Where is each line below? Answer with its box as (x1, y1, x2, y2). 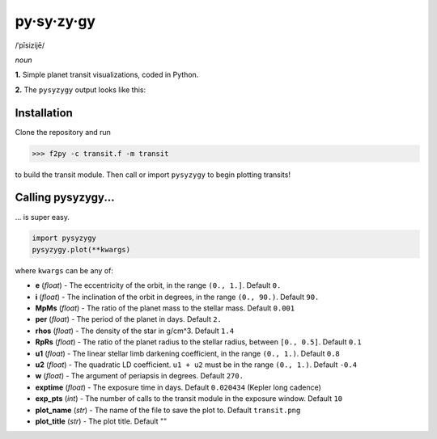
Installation (15, 106, 73, 120)
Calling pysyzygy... (15, 191, 115, 205)
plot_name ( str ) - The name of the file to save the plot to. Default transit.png (35, 405, 301, 415)
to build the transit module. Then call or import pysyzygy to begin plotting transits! (15, 170, 291, 179)
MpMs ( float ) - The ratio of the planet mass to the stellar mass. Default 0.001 (35, 303, 295, 313)
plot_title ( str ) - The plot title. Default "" (35, 416, 168, 426)
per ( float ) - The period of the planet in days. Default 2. (35, 314, 223, 324)
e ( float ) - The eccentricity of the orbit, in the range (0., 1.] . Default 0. (35, 281, 282, 290)
